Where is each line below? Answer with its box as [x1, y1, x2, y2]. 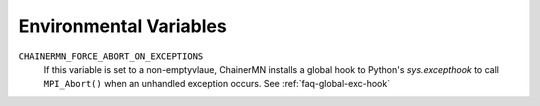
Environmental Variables [18, 15, 227, 37]
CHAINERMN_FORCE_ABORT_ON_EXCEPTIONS [18, 50, 204, 62]
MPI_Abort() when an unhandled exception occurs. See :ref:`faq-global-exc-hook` [43, 78, 390, 90]
